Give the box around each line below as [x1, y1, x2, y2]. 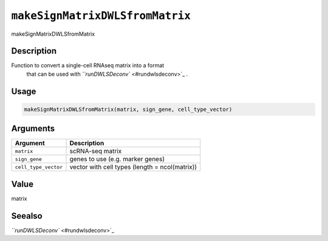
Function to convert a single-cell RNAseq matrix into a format [11, 62, 165, 69]
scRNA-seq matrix [69, 147, 122, 156]
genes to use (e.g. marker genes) [69, 155, 165, 163]
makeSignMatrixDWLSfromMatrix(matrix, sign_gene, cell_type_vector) [24, 106, 233, 113]
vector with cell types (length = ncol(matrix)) [69, 163, 197, 171]
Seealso [11, 211, 43, 221]
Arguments [11, 124, 55, 134]
